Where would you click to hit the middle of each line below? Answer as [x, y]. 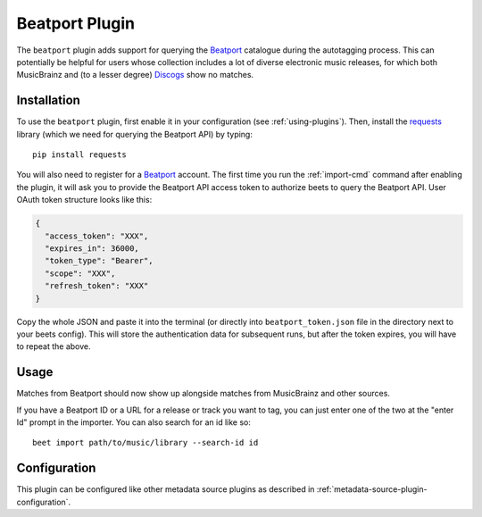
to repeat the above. [54, 346]
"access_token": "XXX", [97, 236]
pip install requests [79, 155]
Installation [48, 100]
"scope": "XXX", [80, 273]
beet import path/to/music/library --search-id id [145, 443]
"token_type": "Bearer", [99, 261]
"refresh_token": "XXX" [97, 286]
